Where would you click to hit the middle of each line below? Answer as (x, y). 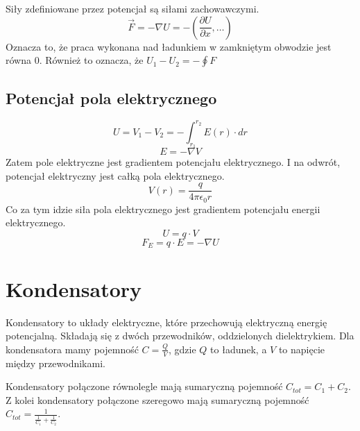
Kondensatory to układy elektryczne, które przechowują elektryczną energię (166, 322)
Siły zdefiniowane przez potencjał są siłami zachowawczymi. (132, 8)
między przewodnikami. (55, 363)
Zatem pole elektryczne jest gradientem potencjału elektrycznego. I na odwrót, (173, 162)
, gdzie (182, 349)
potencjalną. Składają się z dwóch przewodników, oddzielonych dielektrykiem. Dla (180, 336)
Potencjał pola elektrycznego (111, 98)
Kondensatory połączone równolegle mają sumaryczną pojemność (144, 386)
